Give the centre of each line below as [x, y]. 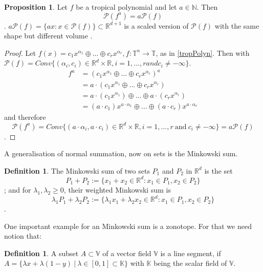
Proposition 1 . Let [36, 7]
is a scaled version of [156, 25]
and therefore [25, 117]
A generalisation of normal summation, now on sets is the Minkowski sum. [121, 153]
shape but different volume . [48, 36]
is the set [218, 170]
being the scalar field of [190, 263]
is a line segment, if [191, 253]
